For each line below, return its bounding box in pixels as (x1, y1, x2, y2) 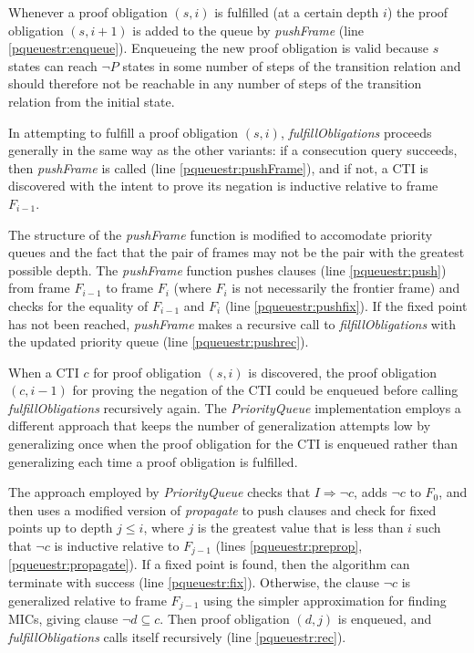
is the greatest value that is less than (197, 518, 404, 537)
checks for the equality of (8, 295, 149, 315)
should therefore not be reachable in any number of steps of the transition (8, 74, 422, 93)
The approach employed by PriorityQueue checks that (8, 482, 311, 502)
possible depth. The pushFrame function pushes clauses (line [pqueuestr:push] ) (8, 260, 447, 279)
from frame (8, 278, 70, 297)
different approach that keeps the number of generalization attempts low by (8, 416, 431, 435)
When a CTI (8, 362, 79, 381)
